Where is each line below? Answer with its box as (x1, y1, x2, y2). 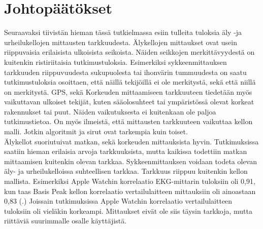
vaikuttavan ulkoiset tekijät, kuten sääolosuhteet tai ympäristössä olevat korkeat (4, 96, 254, 107)
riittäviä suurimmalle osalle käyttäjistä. (4, 215, 127, 226)
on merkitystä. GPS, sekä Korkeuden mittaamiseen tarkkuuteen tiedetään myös (4, 86, 252, 97)
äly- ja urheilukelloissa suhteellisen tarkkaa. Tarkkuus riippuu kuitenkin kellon (4, 166, 248, 176)
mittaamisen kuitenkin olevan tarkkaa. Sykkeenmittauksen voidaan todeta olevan (4, 156, 257, 166)
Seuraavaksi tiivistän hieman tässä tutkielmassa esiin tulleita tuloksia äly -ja (4, 27, 242, 37)
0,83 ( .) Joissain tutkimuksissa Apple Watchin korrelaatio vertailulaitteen (4, 196, 233, 206)
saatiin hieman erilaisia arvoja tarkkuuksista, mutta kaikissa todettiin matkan (4, 146, 247, 157)
